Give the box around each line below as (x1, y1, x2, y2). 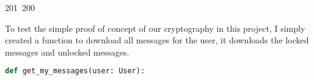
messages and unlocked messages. (5, 45, 130, 58)
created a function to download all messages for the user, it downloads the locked (5, 34, 309, 46)
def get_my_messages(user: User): (5, 67, 145, 76)
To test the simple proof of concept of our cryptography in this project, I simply (5, 21, 305, 34)
